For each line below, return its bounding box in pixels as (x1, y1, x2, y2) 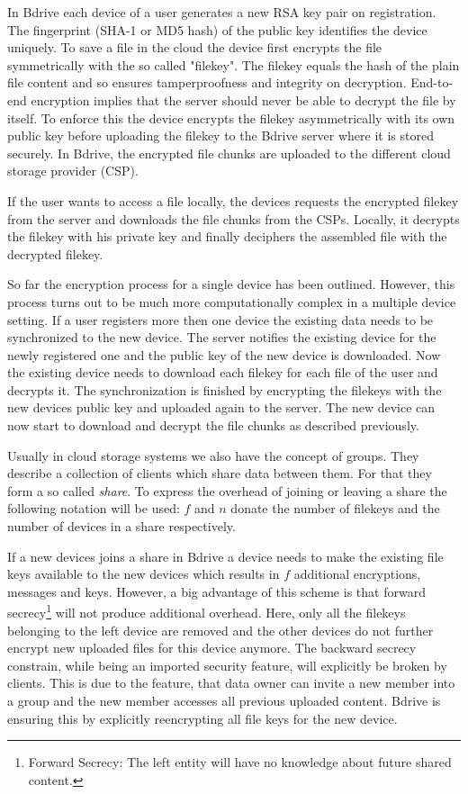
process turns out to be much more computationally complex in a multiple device (7, 292, 456, 311)
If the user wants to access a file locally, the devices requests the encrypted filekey (7, 191, 459, 210)
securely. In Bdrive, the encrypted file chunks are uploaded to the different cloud (7, 143, 451, 162)
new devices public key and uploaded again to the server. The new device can (7, 398, 436, 417)
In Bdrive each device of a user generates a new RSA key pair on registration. (7, 3, 436, 21)
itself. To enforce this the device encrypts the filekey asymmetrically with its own (7, 108, 455, 127)
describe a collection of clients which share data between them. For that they (7, 464, 432, 483)
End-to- (410, 73, 454, 92)
